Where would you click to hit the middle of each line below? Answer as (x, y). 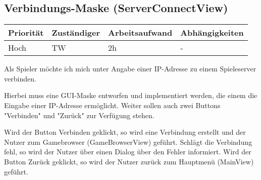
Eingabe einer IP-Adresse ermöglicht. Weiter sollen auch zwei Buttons (112, 105)
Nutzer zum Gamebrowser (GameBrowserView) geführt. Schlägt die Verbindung (128, 142)
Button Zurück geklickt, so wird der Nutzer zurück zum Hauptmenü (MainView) (129, 161)
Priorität (26, 33)
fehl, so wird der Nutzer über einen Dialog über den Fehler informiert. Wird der (128, 152)
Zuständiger (76, 33)
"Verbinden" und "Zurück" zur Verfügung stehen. (79, 115)
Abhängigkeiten (212, 33)
